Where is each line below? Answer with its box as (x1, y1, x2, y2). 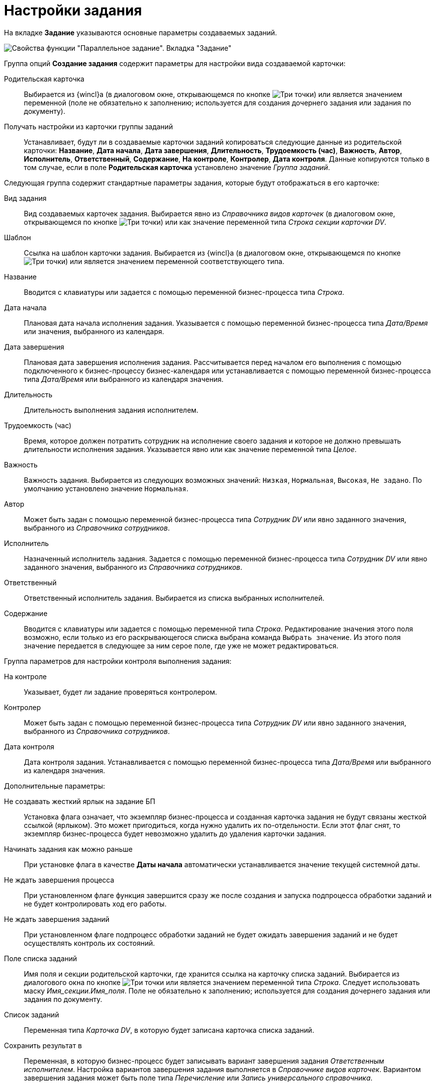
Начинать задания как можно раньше (4, 844, 133, 853)
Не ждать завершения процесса (4, 875, 114, 884)
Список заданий (4, 1010, 59, 1019)
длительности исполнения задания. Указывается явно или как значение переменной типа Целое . (24, 445, 357, 453)
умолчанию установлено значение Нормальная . (24, 484, 188, 493)
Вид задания (4, 193, 47, 202)
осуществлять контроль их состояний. (24, 938, 155, 947)
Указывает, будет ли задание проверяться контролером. (24, 687, 217, 696)
